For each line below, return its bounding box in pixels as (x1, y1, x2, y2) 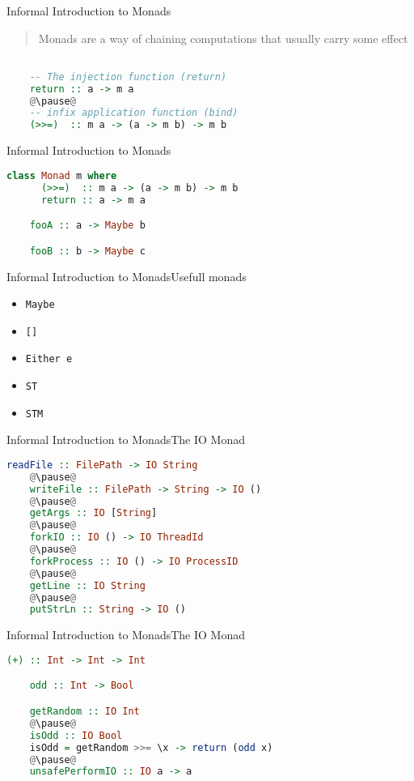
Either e (25, 353, 73, 365)
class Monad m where (6, 169, 117, 181)
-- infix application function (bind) (29, 107, 239, 119)
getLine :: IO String (29, 579, 146, 591)
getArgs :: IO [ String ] (29, 507, 158, 519)
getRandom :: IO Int (29, 706, 140, 717)
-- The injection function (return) (29, 70, 227, 83)
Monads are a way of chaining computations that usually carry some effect (38, 29, 408, 46)
